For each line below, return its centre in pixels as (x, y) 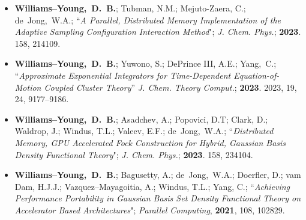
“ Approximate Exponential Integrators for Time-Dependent (123, 75)
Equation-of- (256, 75)
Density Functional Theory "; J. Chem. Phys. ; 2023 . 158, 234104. (134, 154)
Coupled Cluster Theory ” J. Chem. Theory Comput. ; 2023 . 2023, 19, (170, 87)
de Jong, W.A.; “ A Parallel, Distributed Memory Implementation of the (148, 20)
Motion (28, 87)
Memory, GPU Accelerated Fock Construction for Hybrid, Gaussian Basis (150, 142)
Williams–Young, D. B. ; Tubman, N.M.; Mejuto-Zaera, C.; (130, 8)
